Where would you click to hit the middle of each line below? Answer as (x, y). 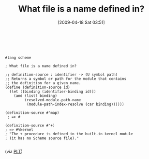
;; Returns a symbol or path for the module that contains (66, 79)
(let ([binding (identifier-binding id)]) (53, 91)
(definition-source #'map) (32, 112)
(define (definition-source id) (37, 87)
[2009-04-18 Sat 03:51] (81, 22)
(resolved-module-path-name (53, 100)
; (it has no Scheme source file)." (42, 138)
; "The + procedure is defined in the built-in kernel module (69, 134)
